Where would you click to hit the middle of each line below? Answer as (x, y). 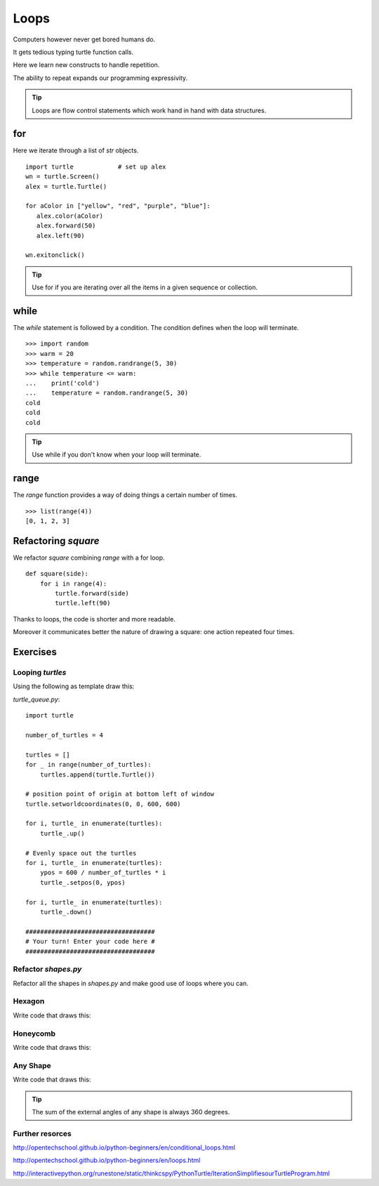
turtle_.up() (62, 833)
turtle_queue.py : (36, 699)
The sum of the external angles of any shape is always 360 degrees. (131, 1112)
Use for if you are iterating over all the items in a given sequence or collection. (145, 287)
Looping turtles (40, 673)
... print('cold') (62, 383)
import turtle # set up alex (96, 166)
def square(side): (57, 574)
